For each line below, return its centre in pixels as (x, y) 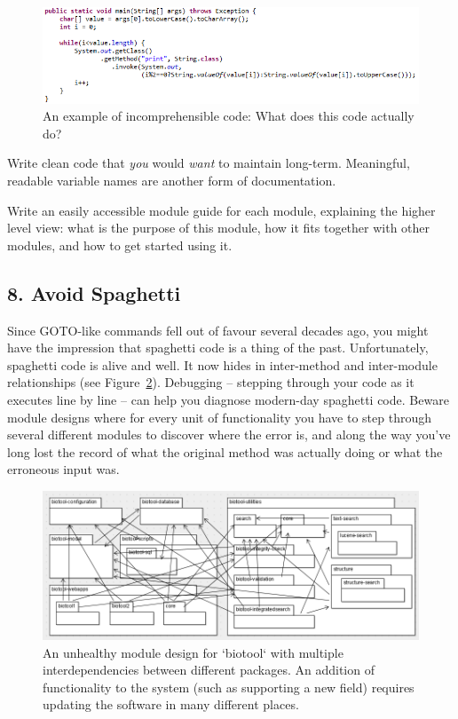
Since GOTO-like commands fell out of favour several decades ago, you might (218, 330)
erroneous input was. (63, 469)
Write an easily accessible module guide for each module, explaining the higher (221, 210)
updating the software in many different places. (171, 704)
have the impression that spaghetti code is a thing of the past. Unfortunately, (218, 348)
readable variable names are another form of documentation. (172, 181)
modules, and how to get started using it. (120, 245)
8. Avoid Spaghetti (94, 292)
